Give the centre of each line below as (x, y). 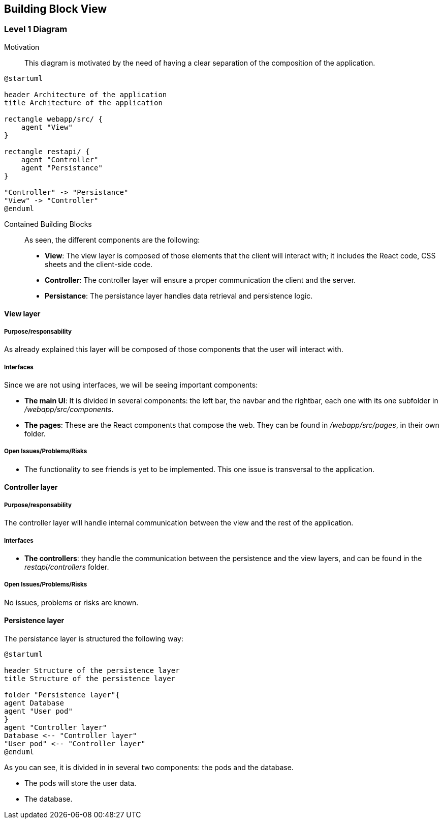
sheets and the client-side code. (99, 264)
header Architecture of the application (86, 94)
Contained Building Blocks (48, 224)
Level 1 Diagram (36, 29)
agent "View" (47, 127)
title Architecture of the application (83, 102)
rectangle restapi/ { (47, 151)
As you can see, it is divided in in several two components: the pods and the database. (149, 767)
